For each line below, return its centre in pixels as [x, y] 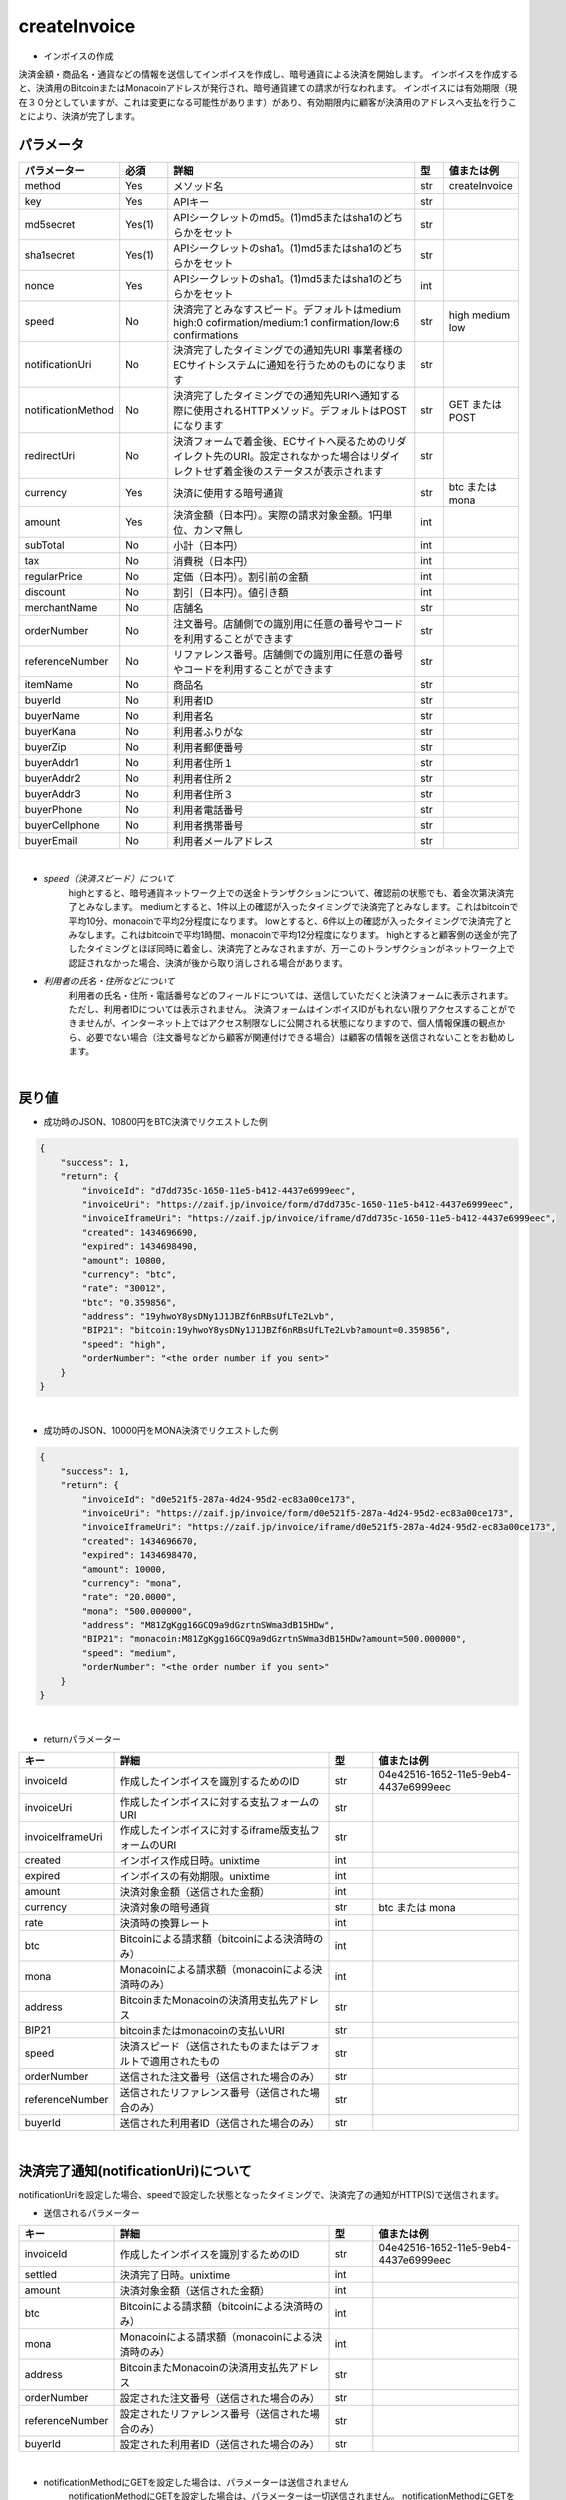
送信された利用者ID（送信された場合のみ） [219, 2123]
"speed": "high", [124, 1344]
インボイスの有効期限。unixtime [194, 1876]
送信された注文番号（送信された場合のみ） [219, 2077]
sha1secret [49, 255]
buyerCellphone [62, 825]
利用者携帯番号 [208, 826]
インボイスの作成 [78, 56]
